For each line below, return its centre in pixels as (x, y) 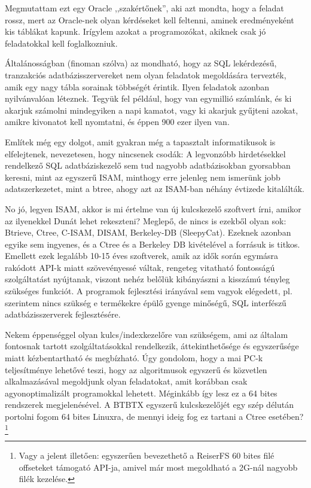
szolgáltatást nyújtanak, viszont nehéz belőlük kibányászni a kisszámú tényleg (147, 279)
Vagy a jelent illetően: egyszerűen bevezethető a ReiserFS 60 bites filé (147, 455)
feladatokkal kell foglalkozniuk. (61, 43)
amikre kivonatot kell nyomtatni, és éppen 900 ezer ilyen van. (117, 122)
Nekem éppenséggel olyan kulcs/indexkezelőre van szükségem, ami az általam (147, 334)
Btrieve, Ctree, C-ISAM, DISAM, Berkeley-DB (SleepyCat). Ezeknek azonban (148, 232)
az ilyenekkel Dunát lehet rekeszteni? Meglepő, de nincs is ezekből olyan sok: (146, 220)
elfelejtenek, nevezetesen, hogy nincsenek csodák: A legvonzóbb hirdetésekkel (145, 153)
